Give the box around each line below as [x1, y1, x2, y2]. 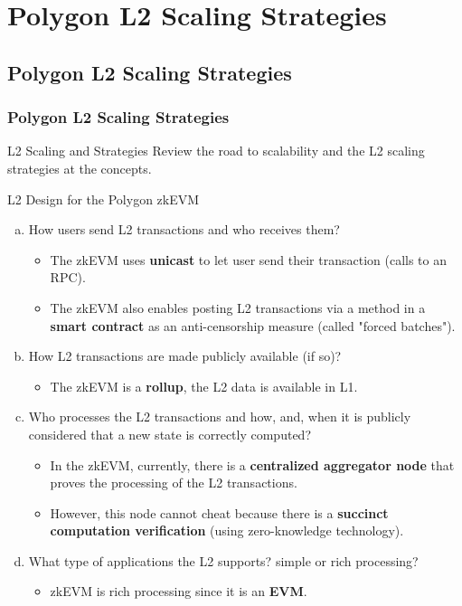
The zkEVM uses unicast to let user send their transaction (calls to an [50, 250, 448, 269]
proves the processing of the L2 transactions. [50, 473, 297, 492]
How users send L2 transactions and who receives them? [28, 220, 340, 239]
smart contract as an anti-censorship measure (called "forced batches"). [50, 316, 456, 335]
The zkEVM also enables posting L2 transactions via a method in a [50, 298, 426, 317]
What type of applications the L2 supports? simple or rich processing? [28, 551, 419, 570]
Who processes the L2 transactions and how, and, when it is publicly [28, 407, 411, 426]
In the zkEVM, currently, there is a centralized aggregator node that [50, 455, 455, 474]
